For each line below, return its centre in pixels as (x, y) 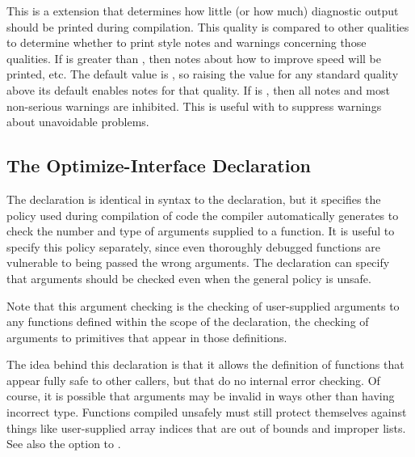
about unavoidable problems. (78, 122)
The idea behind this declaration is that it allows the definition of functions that (205, 364)
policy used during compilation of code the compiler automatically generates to (203, 215)
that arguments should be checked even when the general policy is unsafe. (189, 278)
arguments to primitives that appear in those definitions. (147, 337)
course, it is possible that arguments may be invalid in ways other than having (201, 396)
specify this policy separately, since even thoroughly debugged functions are (193, 246)
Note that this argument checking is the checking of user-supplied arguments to (203, 305)
